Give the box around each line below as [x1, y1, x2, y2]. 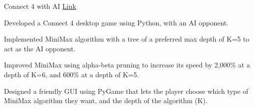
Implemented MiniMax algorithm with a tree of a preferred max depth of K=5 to [4, 34, 250, 44]
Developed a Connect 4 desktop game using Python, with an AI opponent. [4, 17, 229, 27]
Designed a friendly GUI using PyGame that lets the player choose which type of [4, 86, 249, 96]
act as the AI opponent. [4, 43, 76, 53]
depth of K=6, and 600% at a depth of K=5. [4, 69, 139, 79]
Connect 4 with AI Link [4, 1, 76, 11]
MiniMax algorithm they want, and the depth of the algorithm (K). [4, 95, 208, 106]
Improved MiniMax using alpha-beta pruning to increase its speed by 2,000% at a [4, 60, 250, 70]
